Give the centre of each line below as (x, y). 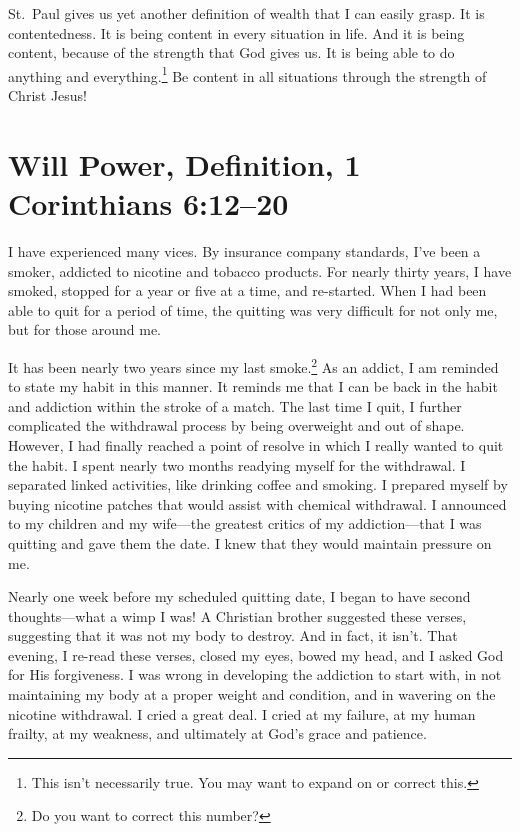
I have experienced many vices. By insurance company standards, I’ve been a (244, 250)
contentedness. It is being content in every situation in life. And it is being (236, 32)
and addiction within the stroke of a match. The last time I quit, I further (235, 405)
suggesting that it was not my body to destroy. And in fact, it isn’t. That (233, 635)
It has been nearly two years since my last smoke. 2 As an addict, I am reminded (253, 365)
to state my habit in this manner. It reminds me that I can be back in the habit (253, 386)
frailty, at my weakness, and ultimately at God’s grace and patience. (217, 733)
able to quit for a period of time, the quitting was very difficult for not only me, (253, 309)
